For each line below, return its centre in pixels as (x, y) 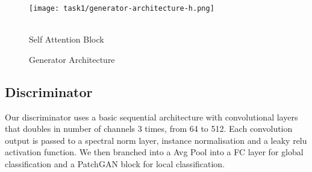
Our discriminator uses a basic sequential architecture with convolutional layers (151, 117)
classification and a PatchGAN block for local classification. (115, 164)
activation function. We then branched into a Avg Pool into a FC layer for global (154, 152)
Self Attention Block (67, 39)
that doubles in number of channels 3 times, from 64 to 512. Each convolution (149, 129)
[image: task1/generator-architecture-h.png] (122, 8)
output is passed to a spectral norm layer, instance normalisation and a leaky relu (156, 140)
